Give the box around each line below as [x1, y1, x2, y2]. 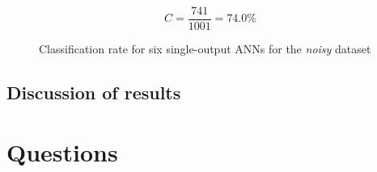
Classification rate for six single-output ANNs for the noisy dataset [39, 40, 371, 57]
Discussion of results [6, 80, 181, 105]
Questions [6, 135, 118, 168]
